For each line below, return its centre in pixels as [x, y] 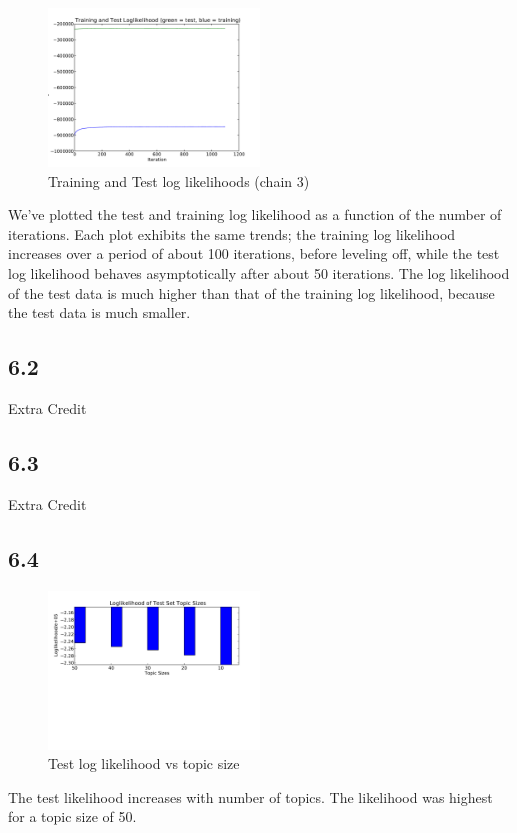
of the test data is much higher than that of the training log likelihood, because [251, 292]
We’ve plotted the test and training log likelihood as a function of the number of [255, 214]
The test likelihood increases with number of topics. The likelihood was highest [250, 796]
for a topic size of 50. [72, 816]
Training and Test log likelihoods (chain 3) [179, 180]
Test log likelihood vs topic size [144, 763]
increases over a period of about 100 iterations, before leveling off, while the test [254, 253]
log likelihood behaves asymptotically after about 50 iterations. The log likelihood [259, 272]
